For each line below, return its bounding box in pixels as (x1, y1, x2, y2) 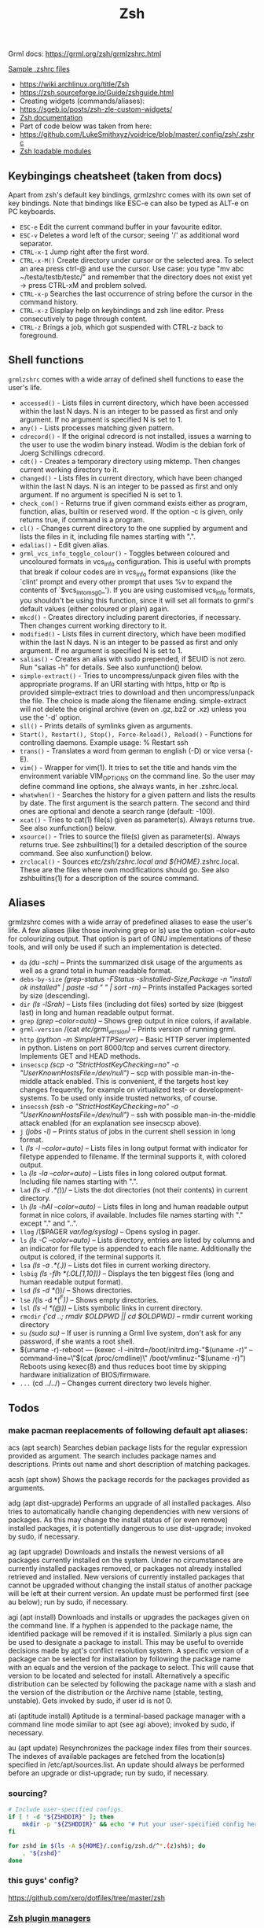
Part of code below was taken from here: (19, 121, 152, 131)
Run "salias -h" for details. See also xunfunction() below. (19, 662, 203, 673)
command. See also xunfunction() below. (19, 849, 153, 857)
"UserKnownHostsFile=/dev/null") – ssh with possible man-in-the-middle (19, 1110, 256, 1119)
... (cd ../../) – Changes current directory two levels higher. (19, 1378, 212, 1388)
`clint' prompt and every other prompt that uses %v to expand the (19, 577, 233, 587)
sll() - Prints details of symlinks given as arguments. (19, 721, 193, 731)
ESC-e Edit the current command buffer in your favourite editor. (19, 222, 222, 231)
